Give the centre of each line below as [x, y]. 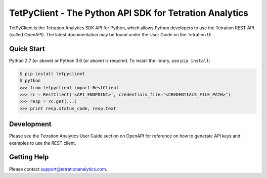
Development [30, 124]
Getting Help [29, 157]
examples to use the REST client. [43, 143]
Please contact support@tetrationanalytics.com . [58, 169]
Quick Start [27, 49]
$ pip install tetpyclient [52, 74]
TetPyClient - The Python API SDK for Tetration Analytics [129, 13]
